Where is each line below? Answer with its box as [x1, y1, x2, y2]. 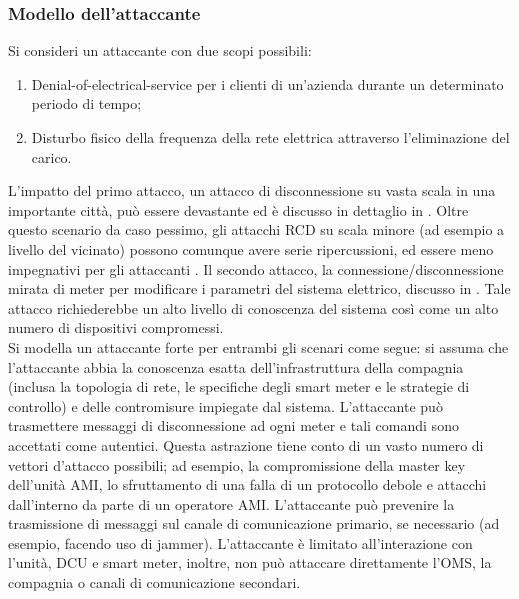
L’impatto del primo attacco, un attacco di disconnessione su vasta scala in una [8, 180, 496, 201]
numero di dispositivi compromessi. [8, 317, 224, 338]
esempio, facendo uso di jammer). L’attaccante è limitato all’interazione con [8, 532, 473, 553]
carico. [31, 146, 72, 167]
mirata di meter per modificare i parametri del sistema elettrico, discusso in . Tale [8, 278, 511, 299]
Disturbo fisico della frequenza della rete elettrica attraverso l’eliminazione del [31, 127, 510, 147]
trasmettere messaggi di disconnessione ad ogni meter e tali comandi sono [8, 415, 459, 436]
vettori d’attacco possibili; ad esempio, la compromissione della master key [8, 454, 466, 475]
